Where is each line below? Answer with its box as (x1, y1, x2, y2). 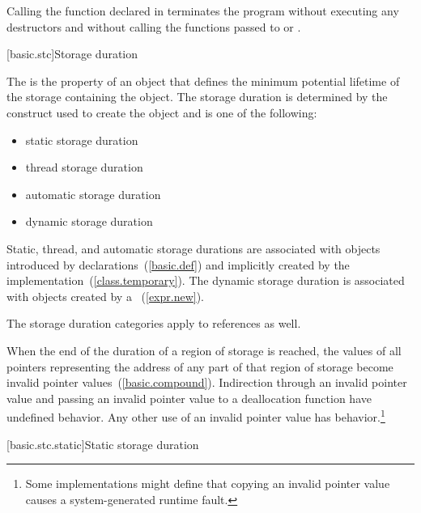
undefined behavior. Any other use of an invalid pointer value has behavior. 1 (6, 406, 385, 425)
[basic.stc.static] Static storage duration (6, 435, 199, 452)
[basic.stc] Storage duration (6, 45, 138, 62)
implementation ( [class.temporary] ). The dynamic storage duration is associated (6, 272, 405, 289)
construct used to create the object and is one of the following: (6, 104, 317, 121)
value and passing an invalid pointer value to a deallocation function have (6, 389, 372, 406)
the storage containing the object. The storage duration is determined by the (6, 88, 388, 105)
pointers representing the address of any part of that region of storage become (6, 358, 393, 375)
